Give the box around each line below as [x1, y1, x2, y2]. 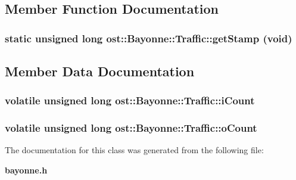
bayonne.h [5, 164, 48, 176]
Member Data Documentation [5, 62, 195, 80]
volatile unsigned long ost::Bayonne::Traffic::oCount [5, 120, 257, 135]
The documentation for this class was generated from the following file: [5, 144, 264, 156]
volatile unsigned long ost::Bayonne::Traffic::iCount [5, 93, 255, 108]
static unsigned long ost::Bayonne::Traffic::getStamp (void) [5, 30, 292, 45]
